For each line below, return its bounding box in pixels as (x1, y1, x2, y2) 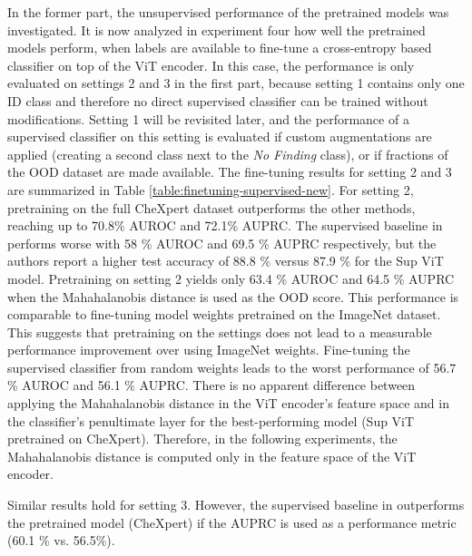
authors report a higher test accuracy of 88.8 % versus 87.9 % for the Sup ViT (7, 251, 444, 270)
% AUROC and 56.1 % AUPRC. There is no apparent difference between (7, 376, 416, 395)
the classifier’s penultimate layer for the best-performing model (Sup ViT (7, 411, 415, 430)
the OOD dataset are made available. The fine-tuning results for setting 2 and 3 (7, 162, 452, 181)
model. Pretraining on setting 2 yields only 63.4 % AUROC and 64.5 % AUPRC (7, 268, 455, 288)
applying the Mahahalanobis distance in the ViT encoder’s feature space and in (7, 394, 449, 413)
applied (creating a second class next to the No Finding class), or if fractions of (7, 144, 448, 163)
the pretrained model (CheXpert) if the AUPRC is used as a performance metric (7, 512, 457, 532)
